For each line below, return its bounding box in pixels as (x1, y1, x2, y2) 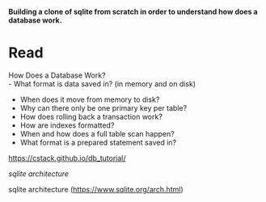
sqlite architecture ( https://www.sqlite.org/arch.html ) (8, 184, 184, 194)
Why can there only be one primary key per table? (19, 103, 188, 112)
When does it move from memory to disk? (19, 95, 160, 104)
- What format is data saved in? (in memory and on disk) (8, 78, 196, 88)
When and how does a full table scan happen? (19, 128, 175, 138)
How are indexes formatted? (19, 120, 115, 130)
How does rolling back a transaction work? (19, 112, 163, 121)
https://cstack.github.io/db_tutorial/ (8, 153, 127, 162)
